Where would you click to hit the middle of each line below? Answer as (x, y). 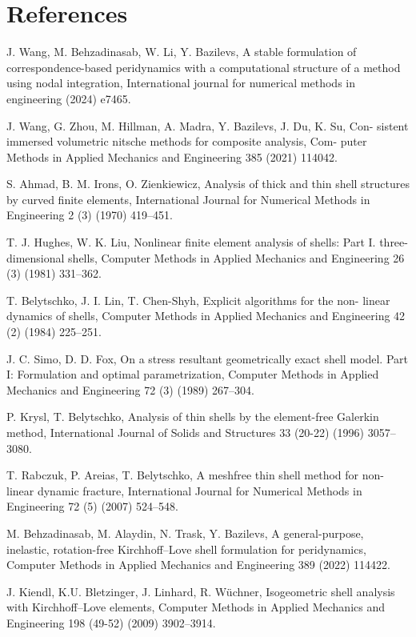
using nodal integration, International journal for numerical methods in (181, 83)
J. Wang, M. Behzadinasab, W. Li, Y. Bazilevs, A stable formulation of (182, 52)
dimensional (36, 257)
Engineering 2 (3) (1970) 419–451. (90, 215)
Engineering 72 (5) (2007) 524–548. (92, 506)
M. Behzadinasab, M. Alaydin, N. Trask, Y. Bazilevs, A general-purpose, (185, 533)
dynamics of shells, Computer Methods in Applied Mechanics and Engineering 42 (206, 316)
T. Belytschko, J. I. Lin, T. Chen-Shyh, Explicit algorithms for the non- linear (198, 300)
